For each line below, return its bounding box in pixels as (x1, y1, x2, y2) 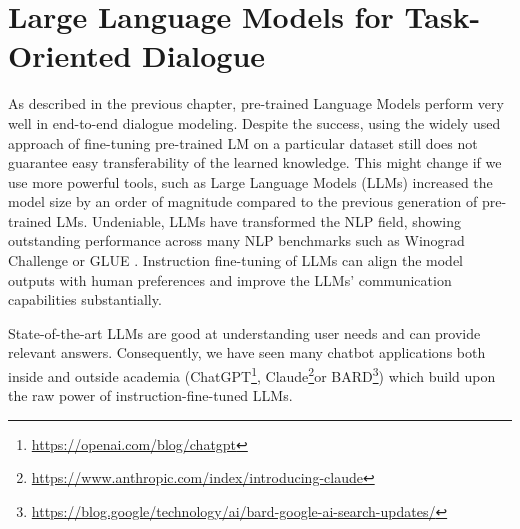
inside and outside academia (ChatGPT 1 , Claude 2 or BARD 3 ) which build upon (8, 363, 496, 386)
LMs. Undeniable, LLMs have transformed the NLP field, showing (56, 210, 461, 231)
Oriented (8, 35, 132, 76)
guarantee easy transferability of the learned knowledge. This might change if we (8, 152, 502, 173)
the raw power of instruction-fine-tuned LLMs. (8, 385, 293, 406)
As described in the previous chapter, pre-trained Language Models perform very (8, 93, 504, 114)
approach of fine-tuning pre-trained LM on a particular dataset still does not (8, 132, 478, 153)
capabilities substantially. (8, 289, 162, 310)
